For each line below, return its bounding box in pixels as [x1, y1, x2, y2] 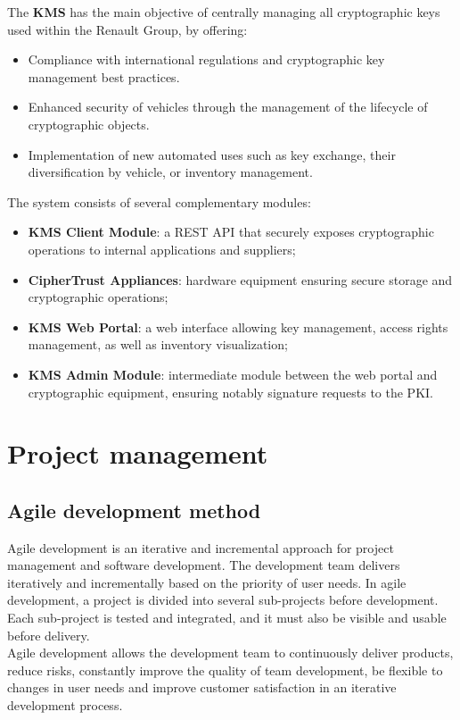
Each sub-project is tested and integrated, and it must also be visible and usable [7, 608, 447, 627]
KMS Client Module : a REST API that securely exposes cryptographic [28, 222, 434, 241]
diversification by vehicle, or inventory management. [28, 163, 313, 181]
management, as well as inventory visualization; [28, 335, 288, 354]
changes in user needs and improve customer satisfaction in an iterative [7, 678, 397, 697]
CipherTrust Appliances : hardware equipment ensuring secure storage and [28, 270, 453, 289]
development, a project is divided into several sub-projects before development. [7, 590, 439, 609]
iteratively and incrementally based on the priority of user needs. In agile [7, 573, 407, 591]
